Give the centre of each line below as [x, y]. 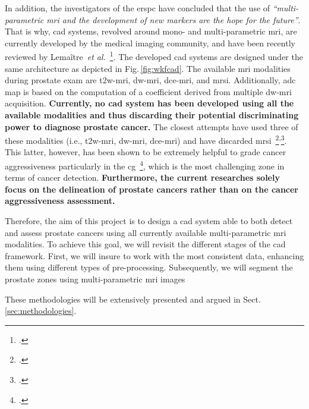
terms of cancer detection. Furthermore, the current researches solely [142, 177]
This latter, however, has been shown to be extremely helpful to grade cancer [146, 152]
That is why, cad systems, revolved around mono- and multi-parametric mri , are [151, 31]
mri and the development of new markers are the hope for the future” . [174, 19]
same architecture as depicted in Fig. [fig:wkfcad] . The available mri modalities [148, 68]
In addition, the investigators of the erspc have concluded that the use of [138, 8]
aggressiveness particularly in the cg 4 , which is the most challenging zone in [145, 165]
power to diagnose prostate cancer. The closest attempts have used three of [152, 126]
